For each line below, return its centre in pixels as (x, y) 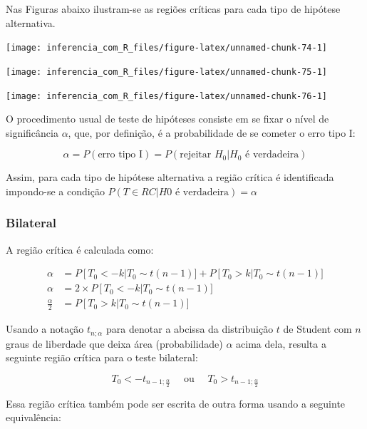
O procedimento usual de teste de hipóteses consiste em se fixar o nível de (167, 119)
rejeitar (196, 155)
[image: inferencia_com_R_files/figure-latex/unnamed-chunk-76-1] (167, 96)
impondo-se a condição (55, 191)
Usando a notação (45, 329)
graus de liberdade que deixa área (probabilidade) (114, 343)
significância (32, 132)
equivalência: (33, 417)
